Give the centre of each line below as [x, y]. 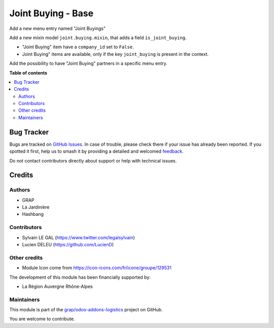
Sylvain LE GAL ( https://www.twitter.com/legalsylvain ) [79, 237]
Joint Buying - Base [52, 13]
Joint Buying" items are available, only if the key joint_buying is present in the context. [115, 54]
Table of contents [28, 73]
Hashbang [33, 214]
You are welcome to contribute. [42, 319]
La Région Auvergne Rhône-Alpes [58, 286]
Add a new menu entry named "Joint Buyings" [58, 28]
